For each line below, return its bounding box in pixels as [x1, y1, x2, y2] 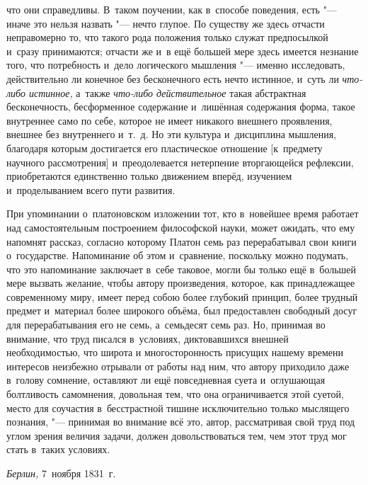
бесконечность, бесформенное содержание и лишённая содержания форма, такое [6, 99, 355, 114]
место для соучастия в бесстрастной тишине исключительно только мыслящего [6, 400, 350, 415]
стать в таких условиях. [6, 442, 110, 457]
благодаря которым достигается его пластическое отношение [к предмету [6, 140, 323, 155]
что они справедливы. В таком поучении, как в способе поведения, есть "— [6, 2, 337, 16]
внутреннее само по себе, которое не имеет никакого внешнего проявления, [6, 113, 333, 127]
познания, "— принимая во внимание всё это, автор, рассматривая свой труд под [6, 414, 355, 429]
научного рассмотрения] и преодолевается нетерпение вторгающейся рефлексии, [6, 154, 354, 169]
